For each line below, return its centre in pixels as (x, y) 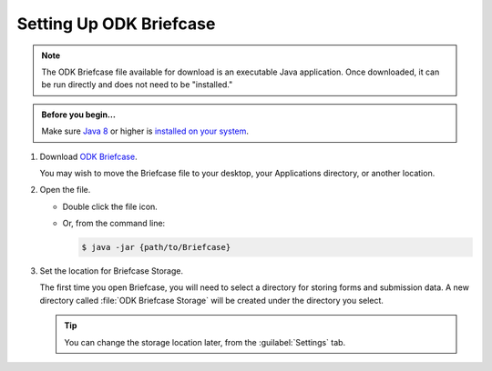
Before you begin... (78, 115)
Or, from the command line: (114, 224)
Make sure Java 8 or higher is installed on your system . (145, 131)
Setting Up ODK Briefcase (116, 24)
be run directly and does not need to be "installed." (137, 85)
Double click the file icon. (110, 206)
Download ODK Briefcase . (88, 156)
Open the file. (65, 190)
